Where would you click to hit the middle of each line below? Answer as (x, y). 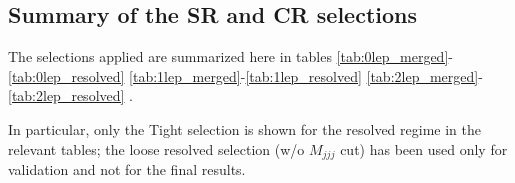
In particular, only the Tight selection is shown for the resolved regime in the (244, 128)
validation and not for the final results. (127, 169)
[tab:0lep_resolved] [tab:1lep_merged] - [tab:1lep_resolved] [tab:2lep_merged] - (245, 75)
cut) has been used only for (424, 148)
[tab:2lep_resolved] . (70, 95)
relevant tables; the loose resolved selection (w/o (156, 148)
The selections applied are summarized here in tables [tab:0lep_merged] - (230, 56)
